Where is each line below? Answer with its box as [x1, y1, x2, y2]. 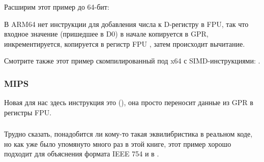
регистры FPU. [4, 107, 52, 117]
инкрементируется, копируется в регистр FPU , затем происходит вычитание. [4, 38, 245, 49]
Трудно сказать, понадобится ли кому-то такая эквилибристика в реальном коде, [4, 128, 253, 139]
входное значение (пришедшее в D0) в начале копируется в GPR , [4, 28, 209, 39]
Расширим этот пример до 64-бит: [4, 2, 109, 12]
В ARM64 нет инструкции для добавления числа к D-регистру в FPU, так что [4, 18, 249, 29]
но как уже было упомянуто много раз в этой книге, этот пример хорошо [4, 138, 231, 149]
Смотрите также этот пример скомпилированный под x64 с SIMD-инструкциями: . [4, 55, 260, 66]
